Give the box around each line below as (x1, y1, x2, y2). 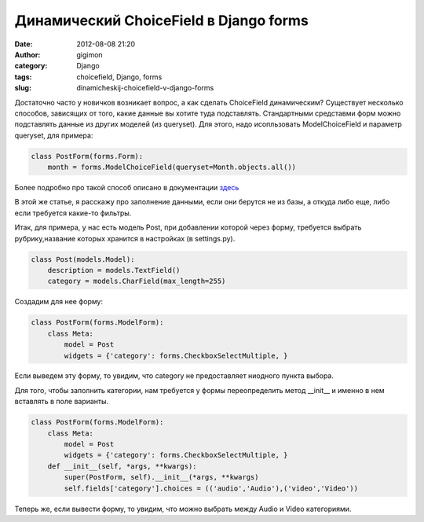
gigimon (76, 50, 103, 59)
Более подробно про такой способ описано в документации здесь (14, 183, 239, 193)
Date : (14, 39, 33, 49)
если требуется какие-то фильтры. (14, 208, 132, 218)
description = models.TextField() (47, 266, 181, 274)
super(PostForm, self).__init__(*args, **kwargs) (64, 472, 259, 482)
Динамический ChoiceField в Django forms (14, 12, 309, 29)
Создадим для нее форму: (14, 297, 104, 307)
